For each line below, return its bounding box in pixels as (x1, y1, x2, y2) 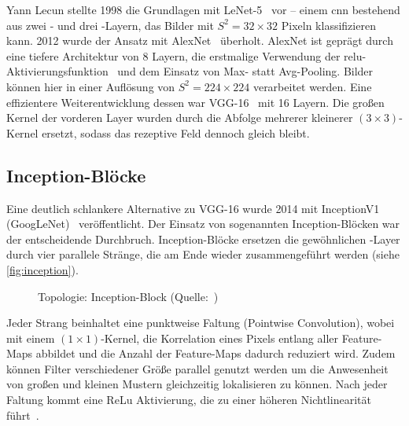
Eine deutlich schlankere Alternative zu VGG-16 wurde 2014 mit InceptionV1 (6, 200, 380, 216)
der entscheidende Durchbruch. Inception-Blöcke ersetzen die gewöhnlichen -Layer (6, 230, 400, 247)
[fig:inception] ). (6, 261, 79, 277)
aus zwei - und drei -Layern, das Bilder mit (6, 17, 214, 33)
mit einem (6, 329, 55, 346)
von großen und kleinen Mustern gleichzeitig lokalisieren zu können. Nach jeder (6, 376, 388, 392)
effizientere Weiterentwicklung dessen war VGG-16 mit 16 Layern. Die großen (6, 94, 385, 110)
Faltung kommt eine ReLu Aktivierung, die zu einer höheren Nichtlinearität (6, 391, 371, 408)
